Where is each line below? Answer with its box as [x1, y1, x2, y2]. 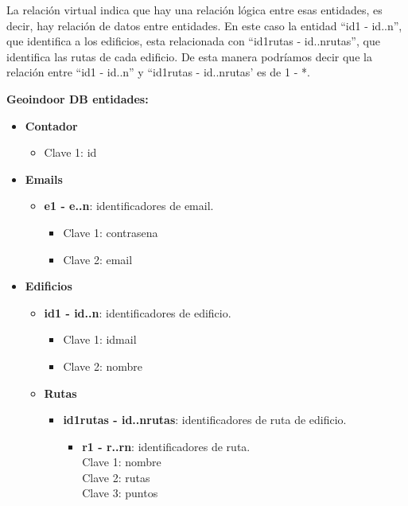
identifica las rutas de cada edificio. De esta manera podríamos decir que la [6, 48, 372, 64]
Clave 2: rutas [82, 469, 150, 485]
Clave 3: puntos [82, 485, 158, 501]
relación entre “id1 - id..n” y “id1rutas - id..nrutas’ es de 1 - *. [6, 64, 310, 80]
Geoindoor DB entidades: [6, 90, 149, 107]
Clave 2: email [63, 251, 133, 267]
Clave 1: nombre [82, 453, 161, 470]
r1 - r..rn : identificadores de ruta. [82, 438, 251, 454]
